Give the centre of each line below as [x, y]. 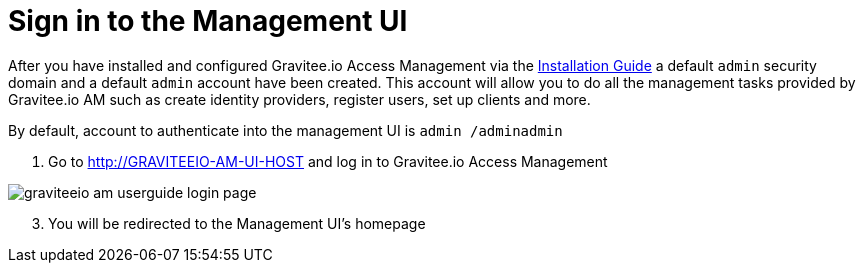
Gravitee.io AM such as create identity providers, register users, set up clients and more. [299, 99]
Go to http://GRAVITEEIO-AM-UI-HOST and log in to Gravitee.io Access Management [328, 161]
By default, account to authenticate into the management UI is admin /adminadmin [285, 130]
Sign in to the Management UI [208, 21]
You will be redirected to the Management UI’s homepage [237, 223]
